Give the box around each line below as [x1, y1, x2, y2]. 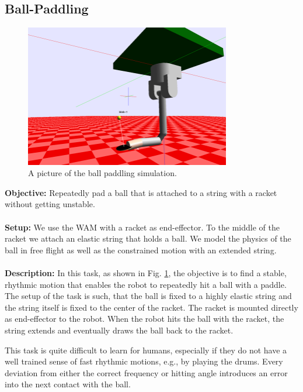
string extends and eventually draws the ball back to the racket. [5, 324, 234, 336]
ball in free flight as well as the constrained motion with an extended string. [5, 243, 277, 256]
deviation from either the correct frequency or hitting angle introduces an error [5, 366, 288, 379]
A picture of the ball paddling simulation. [28, 167, 177, 179]
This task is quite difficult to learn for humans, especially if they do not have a [5, 343, 287, 356]
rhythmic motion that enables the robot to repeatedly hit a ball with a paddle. [5, 278, 287, 290]
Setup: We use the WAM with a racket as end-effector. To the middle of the [5, 221, 280, 233]
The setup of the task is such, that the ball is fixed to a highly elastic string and [5, 290, 292, 302]
